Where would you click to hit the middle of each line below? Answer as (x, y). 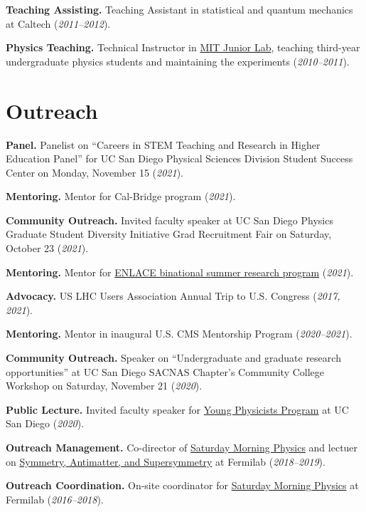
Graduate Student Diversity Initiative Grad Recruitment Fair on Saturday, (169, 234)
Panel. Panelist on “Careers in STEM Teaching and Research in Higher (163, 144)
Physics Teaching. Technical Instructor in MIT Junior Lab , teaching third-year (183, 47)
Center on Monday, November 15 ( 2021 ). (95, 172)
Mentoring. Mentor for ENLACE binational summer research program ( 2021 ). (180, 272)
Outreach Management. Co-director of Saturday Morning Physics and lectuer (182, 447)
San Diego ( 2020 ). (45, 423)
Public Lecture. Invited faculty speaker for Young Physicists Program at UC (177, 409)
